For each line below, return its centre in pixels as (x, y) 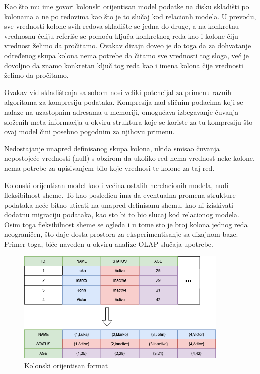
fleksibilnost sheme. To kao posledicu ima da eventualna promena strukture (120, 195)
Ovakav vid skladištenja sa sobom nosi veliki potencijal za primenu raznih (118, 92)
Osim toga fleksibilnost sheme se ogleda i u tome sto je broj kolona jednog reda (126, 224)
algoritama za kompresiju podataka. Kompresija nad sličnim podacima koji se (124, 102)
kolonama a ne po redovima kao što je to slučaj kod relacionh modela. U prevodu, (130, 16)
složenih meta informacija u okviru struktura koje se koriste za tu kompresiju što (128, 121)
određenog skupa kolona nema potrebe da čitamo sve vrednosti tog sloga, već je (127, 55)
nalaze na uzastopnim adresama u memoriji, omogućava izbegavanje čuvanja (121, 111)
